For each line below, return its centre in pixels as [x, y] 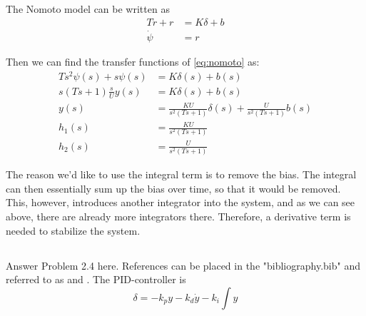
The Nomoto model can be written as [88, 9]
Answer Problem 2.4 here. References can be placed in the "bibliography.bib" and [183, 265]
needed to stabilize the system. [73, 230]
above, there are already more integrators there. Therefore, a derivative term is [178, 216]
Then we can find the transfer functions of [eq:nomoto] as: [133, 62]
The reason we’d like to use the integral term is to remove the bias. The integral [181, 174]
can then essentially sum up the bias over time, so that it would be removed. [173, 188]
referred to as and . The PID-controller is [96, 279]
